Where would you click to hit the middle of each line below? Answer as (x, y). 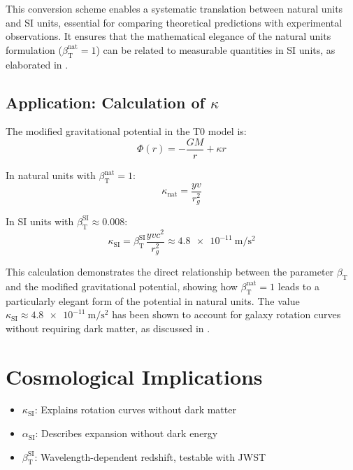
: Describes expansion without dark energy (127, 433)
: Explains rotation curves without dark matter (135, 410)
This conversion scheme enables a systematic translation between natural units (174, 8)
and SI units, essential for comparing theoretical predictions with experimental (174, 22)
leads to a (298, 286)
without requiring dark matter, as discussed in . (108, 328)
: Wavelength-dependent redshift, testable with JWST (150, 456)
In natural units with (51, 175)
